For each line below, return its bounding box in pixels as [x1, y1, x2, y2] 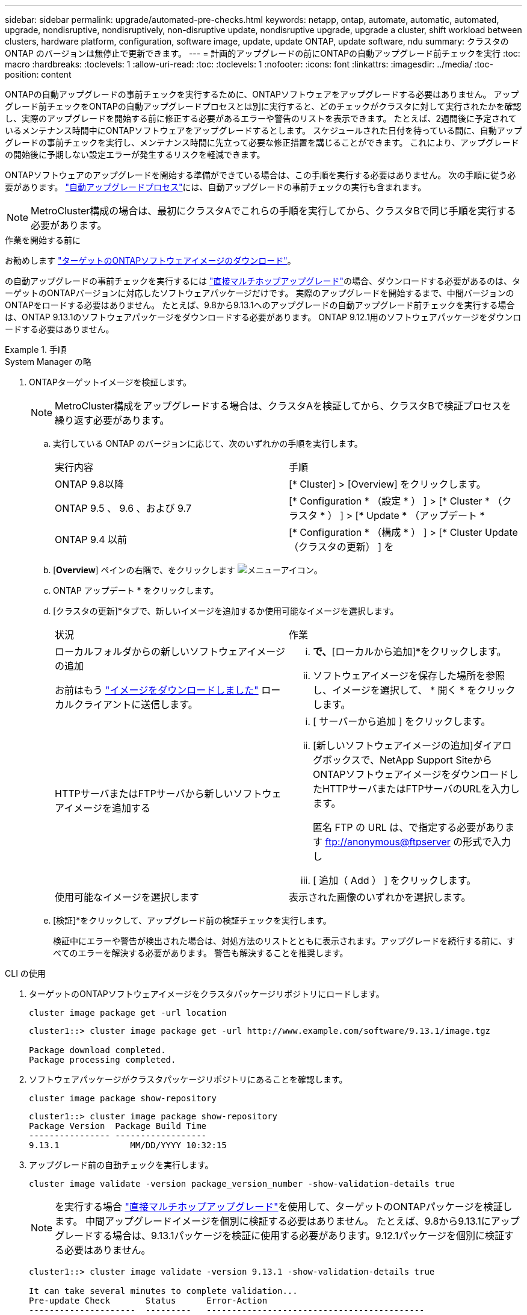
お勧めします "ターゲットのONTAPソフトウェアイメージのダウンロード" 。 [5, 255, 296, 266]
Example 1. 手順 [5, 344, 66, 355]
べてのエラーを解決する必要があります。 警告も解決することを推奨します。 [53, 948, 348, 958]
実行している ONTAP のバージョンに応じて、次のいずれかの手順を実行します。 [53, 438, 363, 449]
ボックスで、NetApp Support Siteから [322, 754, 493, 766]
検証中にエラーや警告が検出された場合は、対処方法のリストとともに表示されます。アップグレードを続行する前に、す [53, 936, 516, 946]
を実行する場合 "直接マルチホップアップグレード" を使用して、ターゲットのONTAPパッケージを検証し [55, 1201, 513, 1213]
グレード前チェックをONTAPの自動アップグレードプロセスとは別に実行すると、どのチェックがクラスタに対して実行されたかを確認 [5, 101, 522, 111]
